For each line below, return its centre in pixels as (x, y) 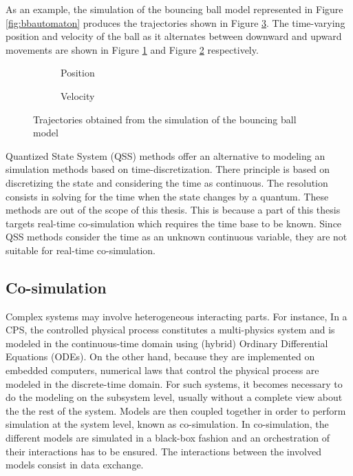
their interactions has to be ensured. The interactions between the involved (163, 451)
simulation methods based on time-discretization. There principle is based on (168, 169)
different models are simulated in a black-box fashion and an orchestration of (168, 438)
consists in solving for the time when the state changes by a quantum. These (167, 196)
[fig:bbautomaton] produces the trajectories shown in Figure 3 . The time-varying (175, 22)
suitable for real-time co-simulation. (81, 250)
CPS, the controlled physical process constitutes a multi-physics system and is (170, 330)
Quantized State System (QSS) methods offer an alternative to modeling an (165, 155)
